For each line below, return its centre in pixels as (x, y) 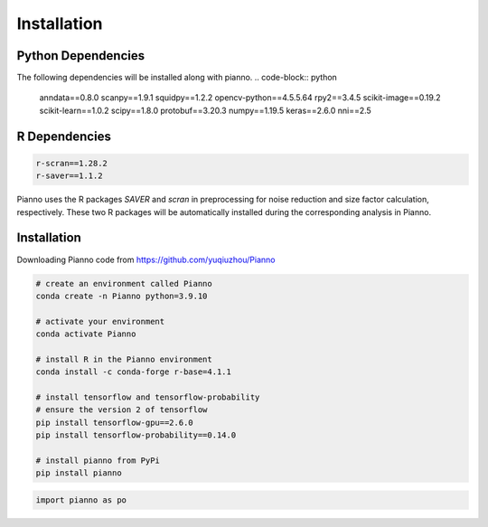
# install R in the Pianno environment (124, 359)
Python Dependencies (80, 56)
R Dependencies (64, 136)
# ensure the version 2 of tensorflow (122, 410)
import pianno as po (81, 500)
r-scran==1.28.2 (72, 163)
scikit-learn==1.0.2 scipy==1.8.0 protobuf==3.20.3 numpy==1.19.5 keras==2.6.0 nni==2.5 (206, 110)
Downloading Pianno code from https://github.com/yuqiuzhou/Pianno (146, 259)
